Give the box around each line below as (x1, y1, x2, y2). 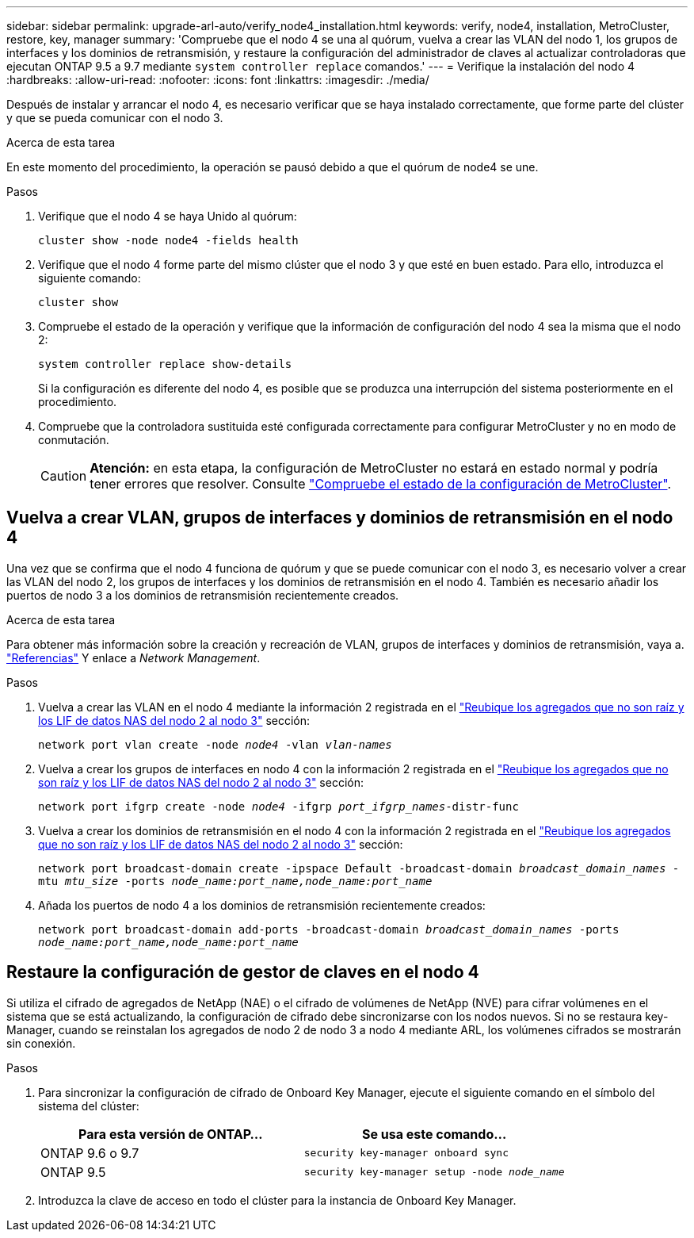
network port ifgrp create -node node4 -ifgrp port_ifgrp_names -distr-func (38, 799, 519, 813)
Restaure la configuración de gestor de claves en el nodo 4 (6, 962, 479, 983)
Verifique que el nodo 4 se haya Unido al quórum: (38, 209, 297, 223)
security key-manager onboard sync (303, 1147, 509, 1159)
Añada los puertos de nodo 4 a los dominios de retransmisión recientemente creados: (38, 898, 486, 912)
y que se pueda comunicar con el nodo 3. (6, 111, 223, 125)
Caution (40, 468, 87, 484)
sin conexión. (6, 1036, 76, 1050)
